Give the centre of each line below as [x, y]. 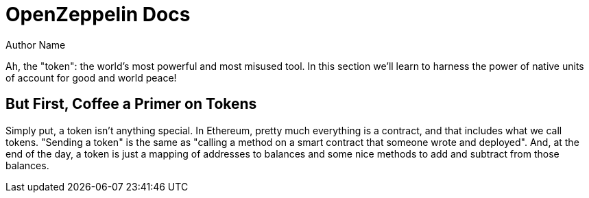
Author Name [36, 45]
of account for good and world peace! [91, 77]
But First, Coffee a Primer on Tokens [131, 104]
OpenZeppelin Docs [98, 14]
